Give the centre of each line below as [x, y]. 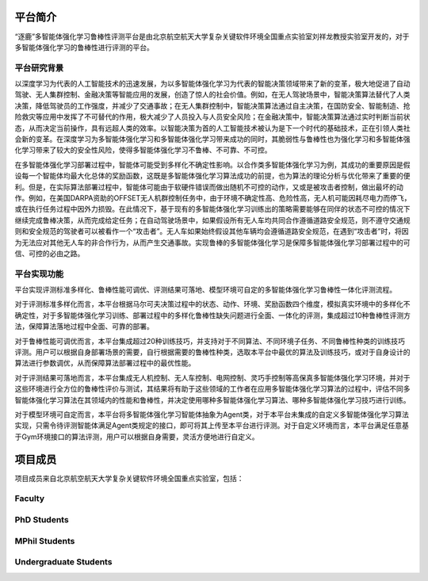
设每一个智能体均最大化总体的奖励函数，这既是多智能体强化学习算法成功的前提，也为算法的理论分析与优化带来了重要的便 [212, 176]
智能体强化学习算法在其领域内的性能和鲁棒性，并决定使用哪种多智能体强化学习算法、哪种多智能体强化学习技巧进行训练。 [212, 399]
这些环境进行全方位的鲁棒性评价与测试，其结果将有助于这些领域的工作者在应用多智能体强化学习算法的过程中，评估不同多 [212, 389]
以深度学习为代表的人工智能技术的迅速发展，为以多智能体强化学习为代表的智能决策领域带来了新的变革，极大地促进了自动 [212, 84]
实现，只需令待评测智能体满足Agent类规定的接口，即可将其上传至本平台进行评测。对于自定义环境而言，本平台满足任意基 [212, 426]
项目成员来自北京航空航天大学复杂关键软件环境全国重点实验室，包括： [129, 478]
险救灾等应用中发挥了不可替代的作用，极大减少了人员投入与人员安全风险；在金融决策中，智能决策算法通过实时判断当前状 [212, 117]
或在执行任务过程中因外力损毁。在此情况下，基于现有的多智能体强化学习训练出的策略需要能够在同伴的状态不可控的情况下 [212, 209]
